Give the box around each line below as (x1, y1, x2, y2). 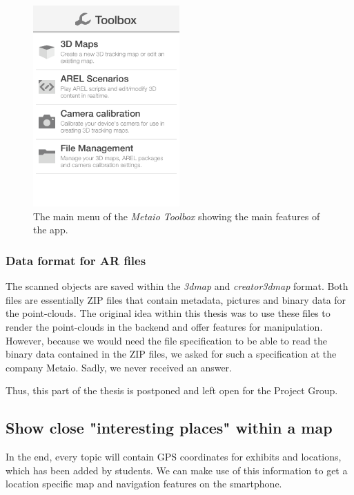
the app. (33, 222, 68, 237)
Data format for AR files (6, 251, 146, 269)
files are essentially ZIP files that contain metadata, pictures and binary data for (6, 292, 346, 307)
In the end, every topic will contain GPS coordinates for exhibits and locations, (6, 449, 342, 464)
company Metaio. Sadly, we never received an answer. (6, 360, 233, 374)
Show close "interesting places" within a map (6, 417, 333, 438)
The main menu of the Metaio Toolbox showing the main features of (33, 208, 320, 223)
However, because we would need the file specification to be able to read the (6, 333, 328, 347)
